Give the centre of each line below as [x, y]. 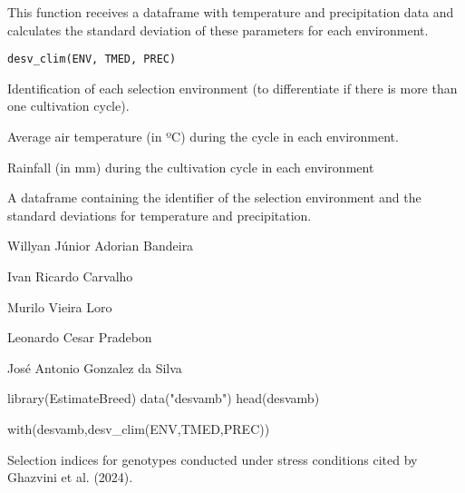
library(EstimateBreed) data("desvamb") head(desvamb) [164, 398]
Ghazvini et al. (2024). [70, 477]
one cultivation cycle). [68, 106]
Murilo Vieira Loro [60, 306]
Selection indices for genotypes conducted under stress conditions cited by [213, 459]
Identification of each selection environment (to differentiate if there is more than [232, 88]
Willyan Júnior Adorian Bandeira [101, 246]
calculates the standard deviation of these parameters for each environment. [218, 30]
